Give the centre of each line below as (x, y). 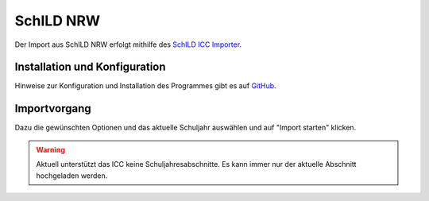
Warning (50, 149)
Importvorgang (53, 108)
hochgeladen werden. (72, 176)
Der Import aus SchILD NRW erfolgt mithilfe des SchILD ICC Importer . (128, 44)
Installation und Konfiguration (90, 67)
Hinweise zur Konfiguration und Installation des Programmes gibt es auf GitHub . (146, 86)
